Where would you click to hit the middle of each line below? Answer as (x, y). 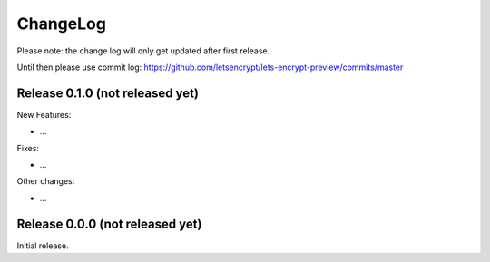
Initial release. (43, 246)
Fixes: (28, 148)
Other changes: (46, 181)
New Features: (44, 114)
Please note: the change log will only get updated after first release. (143, 51)
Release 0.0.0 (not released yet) (109, 223)
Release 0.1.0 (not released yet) (108, 93)
